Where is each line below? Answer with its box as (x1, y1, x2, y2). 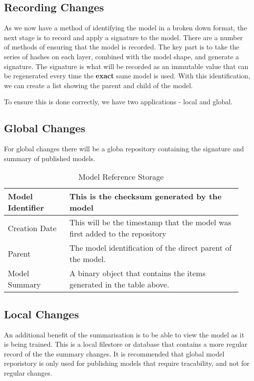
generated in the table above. (69, 279, 169, 290)
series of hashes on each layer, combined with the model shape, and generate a (4, 51, 239, 61)
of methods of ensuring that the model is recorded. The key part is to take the (4, 42, 239, 52)
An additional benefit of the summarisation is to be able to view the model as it (4, 329, 245, 339)
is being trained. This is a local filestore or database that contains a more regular (4, 339, 248, 349)
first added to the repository (69, 228, 166, 239)
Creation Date (8, 222, 57, 234)
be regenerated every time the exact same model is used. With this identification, (4, 71, 251, 81)
